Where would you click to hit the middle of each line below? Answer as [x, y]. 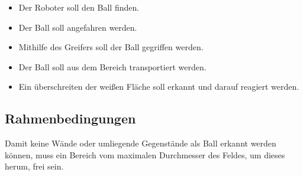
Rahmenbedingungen [70, 118]
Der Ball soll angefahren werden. [78, 27]
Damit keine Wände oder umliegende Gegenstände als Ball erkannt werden [141, 143]
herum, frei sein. [34, 166]
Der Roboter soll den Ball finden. [79, 7]
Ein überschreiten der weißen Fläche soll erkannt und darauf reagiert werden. [159, 87]
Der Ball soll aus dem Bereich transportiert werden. [112, 66]
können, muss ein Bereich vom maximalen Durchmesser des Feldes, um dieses [145, 154]
